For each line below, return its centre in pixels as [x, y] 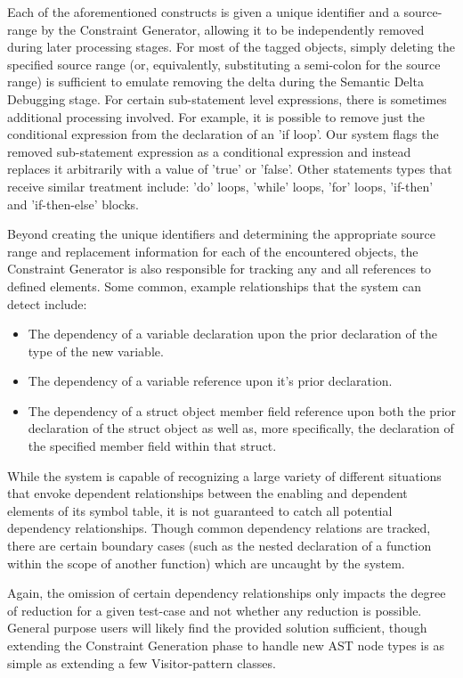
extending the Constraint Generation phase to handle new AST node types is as [226, 645]
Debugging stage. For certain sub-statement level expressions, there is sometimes [227, 98]
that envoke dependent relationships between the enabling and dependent [207, 493]
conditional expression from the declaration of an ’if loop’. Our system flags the [223, 134]
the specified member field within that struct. [152, 446]
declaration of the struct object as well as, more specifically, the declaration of [241, 428]
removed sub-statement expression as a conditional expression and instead [209, 151]
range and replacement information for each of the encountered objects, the [213, 251]
